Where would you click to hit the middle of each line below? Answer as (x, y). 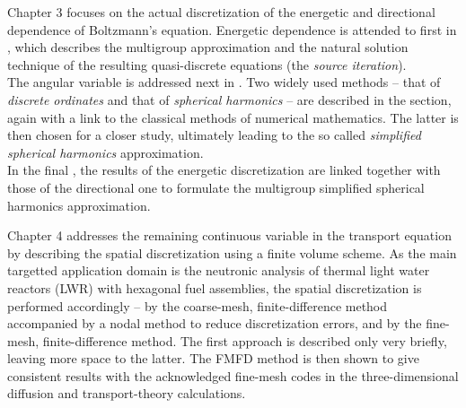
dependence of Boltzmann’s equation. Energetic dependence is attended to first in (232, 29)
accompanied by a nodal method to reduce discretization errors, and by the (215, 323)
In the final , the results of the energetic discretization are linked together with (224, 170)
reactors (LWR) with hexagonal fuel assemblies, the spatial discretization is (215, 287)
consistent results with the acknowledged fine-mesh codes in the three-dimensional (233, 375)
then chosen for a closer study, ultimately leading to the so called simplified (214, 135)
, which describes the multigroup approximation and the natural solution (208, 47)
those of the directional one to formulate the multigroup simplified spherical (216, 187)
